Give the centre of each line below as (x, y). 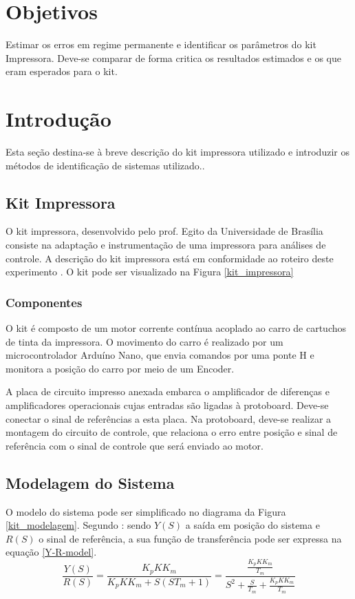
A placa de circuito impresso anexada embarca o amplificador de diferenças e (168, 391)
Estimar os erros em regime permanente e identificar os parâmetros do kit (161, 44)
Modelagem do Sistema (90, 482)
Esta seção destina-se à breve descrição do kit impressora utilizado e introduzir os (177, 152)
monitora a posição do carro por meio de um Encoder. (120, 368)
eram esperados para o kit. (62, 71)
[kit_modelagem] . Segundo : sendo (78, 525)
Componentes (44, 302)
